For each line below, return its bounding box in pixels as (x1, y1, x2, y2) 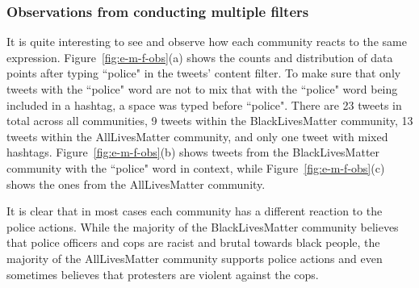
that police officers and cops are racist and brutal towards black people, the (6, 234, 380, 251)
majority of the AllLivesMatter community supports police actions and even (6, 249, 383, 266)
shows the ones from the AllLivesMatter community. (6, 175, 266, 192)
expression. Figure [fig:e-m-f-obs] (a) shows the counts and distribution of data (6, 48, 393, 65)
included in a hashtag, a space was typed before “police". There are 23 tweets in (6, 96, 402, 113)
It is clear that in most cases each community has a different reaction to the (6, 202, 383, 219)
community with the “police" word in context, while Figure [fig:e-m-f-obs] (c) (6, 159, 385, 176)
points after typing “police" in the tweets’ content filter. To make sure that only (6, 65, 401, 81)
